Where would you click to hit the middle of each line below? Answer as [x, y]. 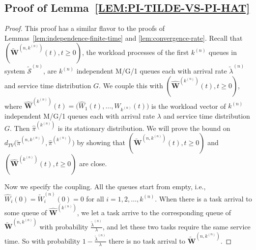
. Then [20, 128]
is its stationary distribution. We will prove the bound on [144, 128]
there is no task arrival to [147, 240]
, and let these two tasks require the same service [176, 226]
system [15, 71]
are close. [93, 163]
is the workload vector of [189, 106]
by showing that [101, 142]
